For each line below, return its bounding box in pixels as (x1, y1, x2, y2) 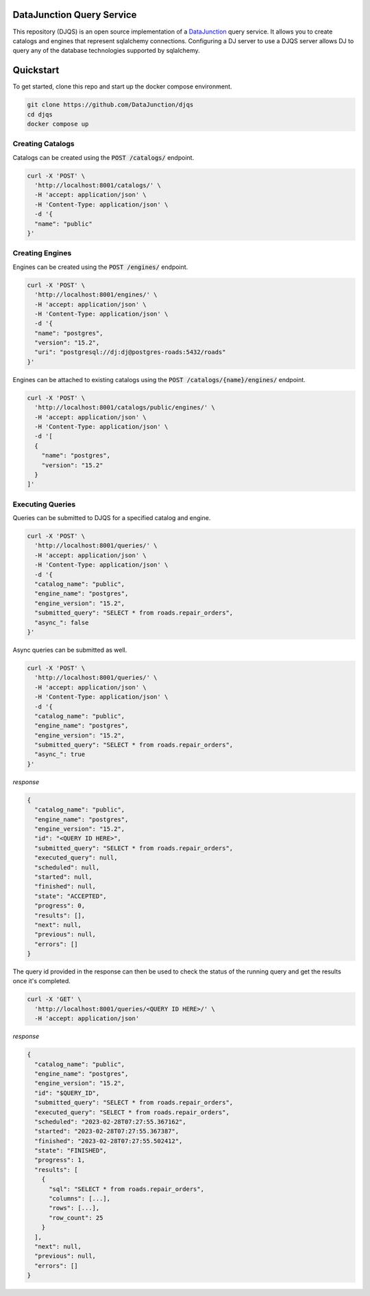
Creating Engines (12, 248, 72, 258)
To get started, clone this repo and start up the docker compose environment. (12, 82, 232, 91)
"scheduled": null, (34, 863, 100, 871)
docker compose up (27, 120, 89, 128)
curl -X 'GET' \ (27, 995, 82, 1003)
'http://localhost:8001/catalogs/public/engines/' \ (34, 403, 215, 412)
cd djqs (27, 110, 53, 118)
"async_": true (34, 751, 86, 758)
